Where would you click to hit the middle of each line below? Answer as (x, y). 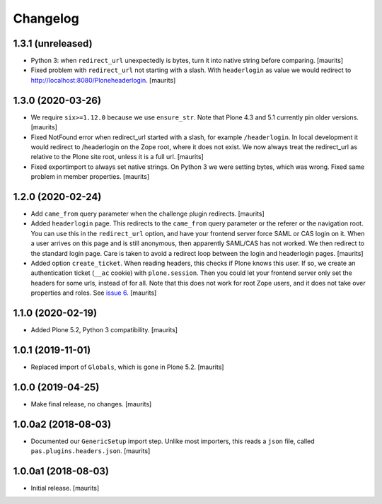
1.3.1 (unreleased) (53, 43)
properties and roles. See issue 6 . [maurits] (94, 293)
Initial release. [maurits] (65, 488)
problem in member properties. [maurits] (90, 177)
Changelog (46, 18)
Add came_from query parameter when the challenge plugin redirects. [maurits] (147, 213)
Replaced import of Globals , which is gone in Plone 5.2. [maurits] (127, 367)
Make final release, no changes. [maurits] (91, 404)
